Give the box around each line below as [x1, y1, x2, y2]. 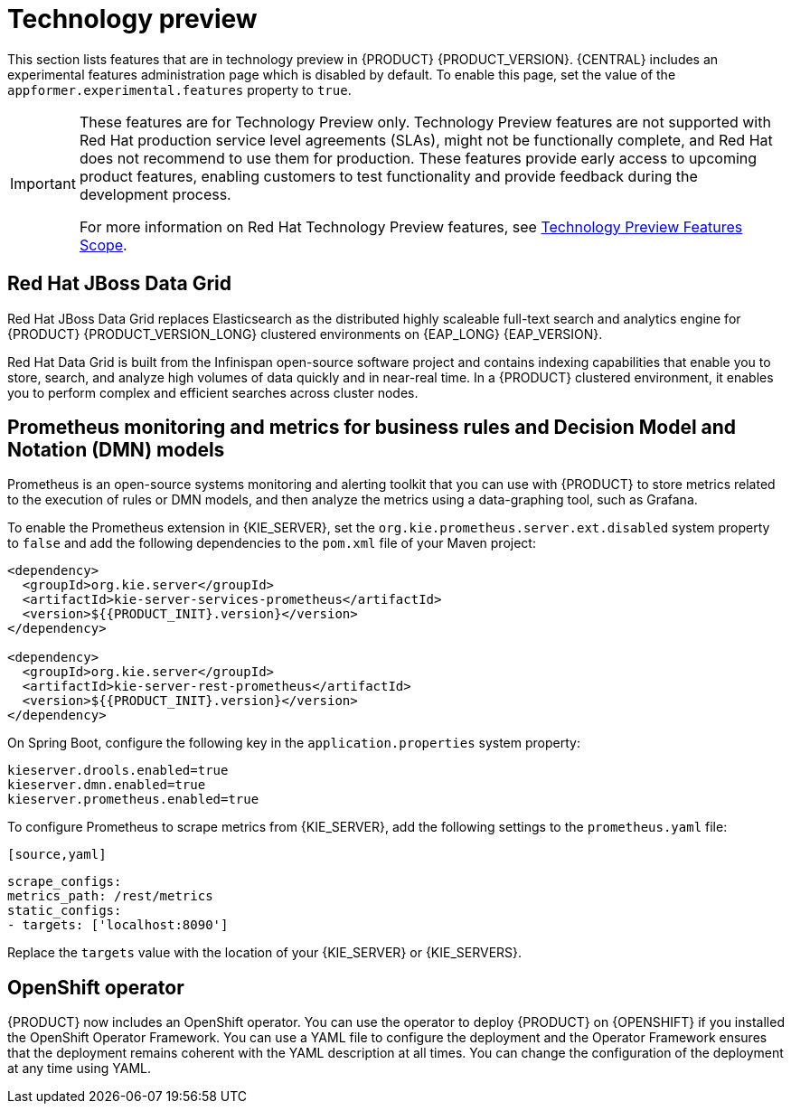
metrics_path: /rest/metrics [7, 889, 213, 904]
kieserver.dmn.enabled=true [7, 777, 206, 793]
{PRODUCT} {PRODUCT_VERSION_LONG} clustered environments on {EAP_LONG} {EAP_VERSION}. [7, 325, 603, 342]
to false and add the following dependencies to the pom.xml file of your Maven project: [7, 535, 536, 551]
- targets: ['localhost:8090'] [7, 918, 229, 933]
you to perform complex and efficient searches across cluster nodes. [7, 384, 419, 400]
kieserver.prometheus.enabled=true [7, 792, 259, 807]
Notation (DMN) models [7, 438, 225, 462]
